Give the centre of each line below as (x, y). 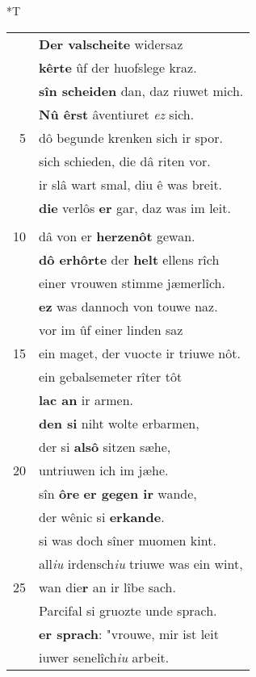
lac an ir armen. (86, 399)
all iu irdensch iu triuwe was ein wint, (141, 563)
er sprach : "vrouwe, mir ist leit (129, 633)
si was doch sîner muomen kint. (128, 540)
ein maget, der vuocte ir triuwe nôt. (140, 353)
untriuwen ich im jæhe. (104, 470)
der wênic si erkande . (102, 516)
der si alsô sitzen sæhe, (105, 446)
